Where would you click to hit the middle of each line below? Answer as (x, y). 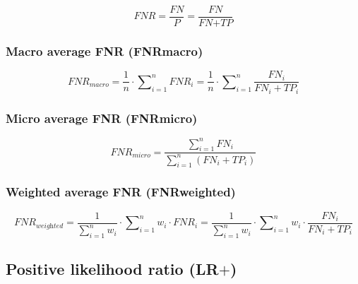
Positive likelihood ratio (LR (112, 269)
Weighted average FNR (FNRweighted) (121, 192)
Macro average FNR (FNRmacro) (105, 51)
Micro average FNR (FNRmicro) (102, 118)
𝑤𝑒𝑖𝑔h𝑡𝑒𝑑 (49, 226)
